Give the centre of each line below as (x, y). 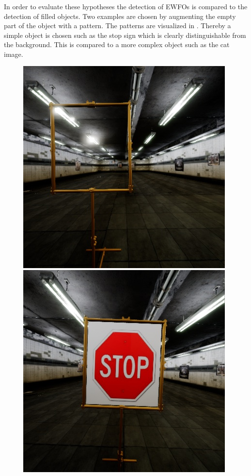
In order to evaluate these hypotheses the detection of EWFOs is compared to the (126, 6)
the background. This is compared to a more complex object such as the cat (117, 44)
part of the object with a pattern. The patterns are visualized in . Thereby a (118, 25)
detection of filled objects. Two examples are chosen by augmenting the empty (120, 16)
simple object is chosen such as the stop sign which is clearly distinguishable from (125, 35)
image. (14, 54)
